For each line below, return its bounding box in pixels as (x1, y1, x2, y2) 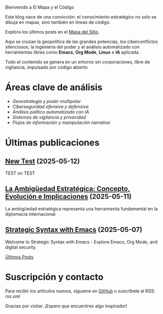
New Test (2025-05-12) (5, 157, 80, 165)
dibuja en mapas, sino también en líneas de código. (5, 19, 111, 25)
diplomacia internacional (5, 211, 56, 217)
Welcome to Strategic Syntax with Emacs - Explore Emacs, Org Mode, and (5, 238, 158, 244)
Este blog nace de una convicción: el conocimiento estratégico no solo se (5, 14, 157, 19)
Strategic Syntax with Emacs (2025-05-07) (5, 225, 143, 234)
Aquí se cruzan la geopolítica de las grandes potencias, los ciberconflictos (5, 38, 158, 44)
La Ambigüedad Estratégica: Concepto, (5, 184, 131, 193)
